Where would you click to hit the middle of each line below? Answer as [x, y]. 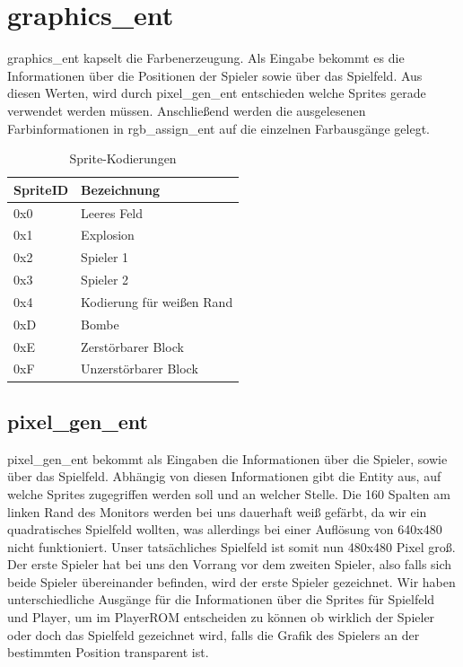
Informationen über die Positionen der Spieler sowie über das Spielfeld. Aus [215, 75]
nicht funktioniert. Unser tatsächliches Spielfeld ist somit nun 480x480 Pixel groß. [231, 546]
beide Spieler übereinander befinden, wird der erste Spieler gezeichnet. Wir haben [231, 581]
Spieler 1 [105, 257]
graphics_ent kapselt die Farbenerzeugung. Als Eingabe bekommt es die [206, 58]
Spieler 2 [105, 280]
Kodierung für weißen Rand [157, 301]
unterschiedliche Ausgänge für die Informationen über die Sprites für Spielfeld [221, 599]
